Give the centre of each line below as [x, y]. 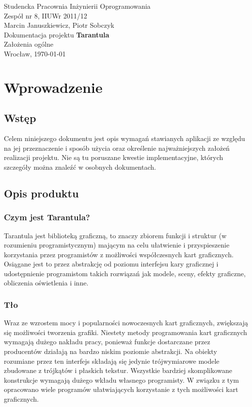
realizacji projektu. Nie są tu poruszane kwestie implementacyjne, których [114, 157]
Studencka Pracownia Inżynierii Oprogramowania [77, 6]
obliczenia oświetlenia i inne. [46, 283]
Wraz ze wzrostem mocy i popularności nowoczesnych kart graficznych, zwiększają [126, 323]
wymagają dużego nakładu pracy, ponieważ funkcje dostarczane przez [107, 342]
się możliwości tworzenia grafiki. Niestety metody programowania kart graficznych [126, 332]
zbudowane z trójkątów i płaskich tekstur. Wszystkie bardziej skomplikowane [118, 370]
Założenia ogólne [29, 44]
